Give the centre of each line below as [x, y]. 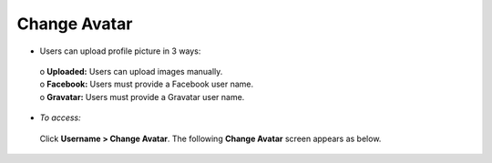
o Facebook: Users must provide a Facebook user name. [147, 84]
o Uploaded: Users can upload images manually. [131, 71]
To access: [60, 117]
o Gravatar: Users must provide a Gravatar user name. [142, 97]
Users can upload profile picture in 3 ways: [120, 51]
